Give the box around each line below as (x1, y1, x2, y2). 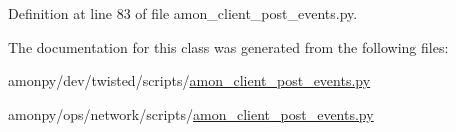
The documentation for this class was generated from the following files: (8, 36, 449, 57)
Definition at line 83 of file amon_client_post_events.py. (8, 3, 358, 23)
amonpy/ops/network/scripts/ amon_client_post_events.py (8, 103, 374, 124)
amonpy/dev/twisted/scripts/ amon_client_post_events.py (8, 70, 371, 91)
